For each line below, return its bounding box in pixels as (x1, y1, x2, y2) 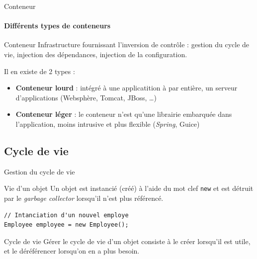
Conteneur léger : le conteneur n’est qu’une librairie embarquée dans (15, 109, 232, 119)
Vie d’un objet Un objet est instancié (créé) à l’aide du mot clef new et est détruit (4, 183, 254, 193)
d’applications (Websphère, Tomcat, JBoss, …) (15, 92, 157, 102)
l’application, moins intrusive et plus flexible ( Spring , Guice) (15, 118, 200, 129)
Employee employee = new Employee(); (4, 221, 129, 229)
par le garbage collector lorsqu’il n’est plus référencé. (4, 193, 164, 203)
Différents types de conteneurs (4, 20, 111, 31)
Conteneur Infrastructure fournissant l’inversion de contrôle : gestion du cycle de (4, 39, 250, 50)
